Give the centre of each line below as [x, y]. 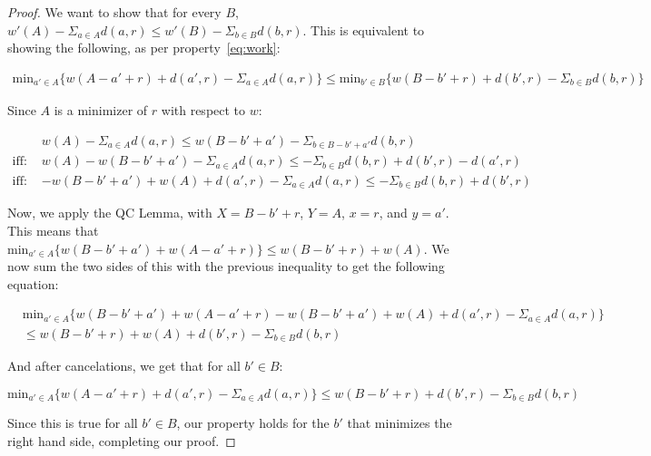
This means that [53, 230]
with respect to [203, 110]
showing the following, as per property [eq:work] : [144, 48]
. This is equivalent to [364, 29]
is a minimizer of [101, 110]
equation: [33, 283]
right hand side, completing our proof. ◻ [122, 440]
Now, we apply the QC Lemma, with [110, 213]
